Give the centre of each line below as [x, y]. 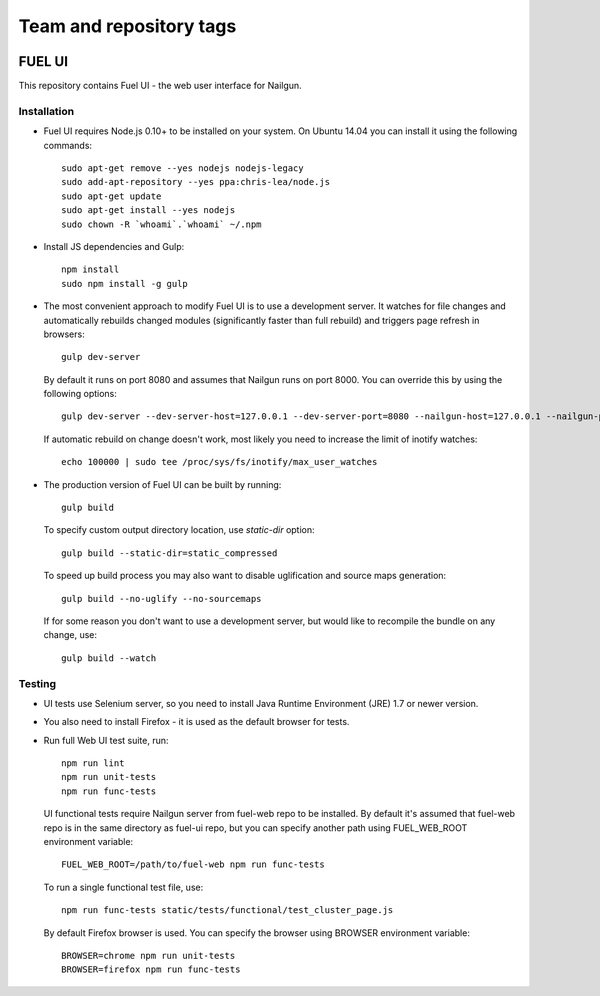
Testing [37, 683]
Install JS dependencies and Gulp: [114, 246]
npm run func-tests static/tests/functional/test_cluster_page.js [227, 910]
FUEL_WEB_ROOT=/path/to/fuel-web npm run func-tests [193, 864]
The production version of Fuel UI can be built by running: [162, 484]
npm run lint [93, 763]
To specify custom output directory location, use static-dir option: [179, 530]
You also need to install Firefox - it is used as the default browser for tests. [196, 722]
